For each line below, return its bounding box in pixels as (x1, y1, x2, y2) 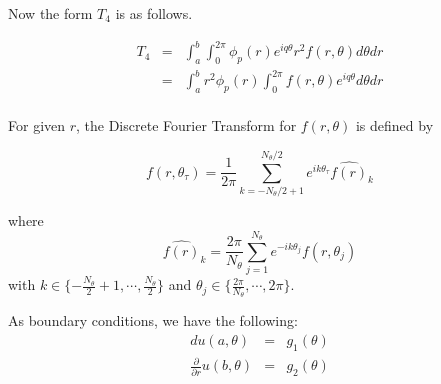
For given (8, 115, 66, 136)
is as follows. (115, 3, 193, 23)
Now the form (8, 3, 93, 23)
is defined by (355, 115, 434, 136)
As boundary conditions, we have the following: (8, 310, 298, 331)
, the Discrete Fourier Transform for (76, 115, 297, 136)
